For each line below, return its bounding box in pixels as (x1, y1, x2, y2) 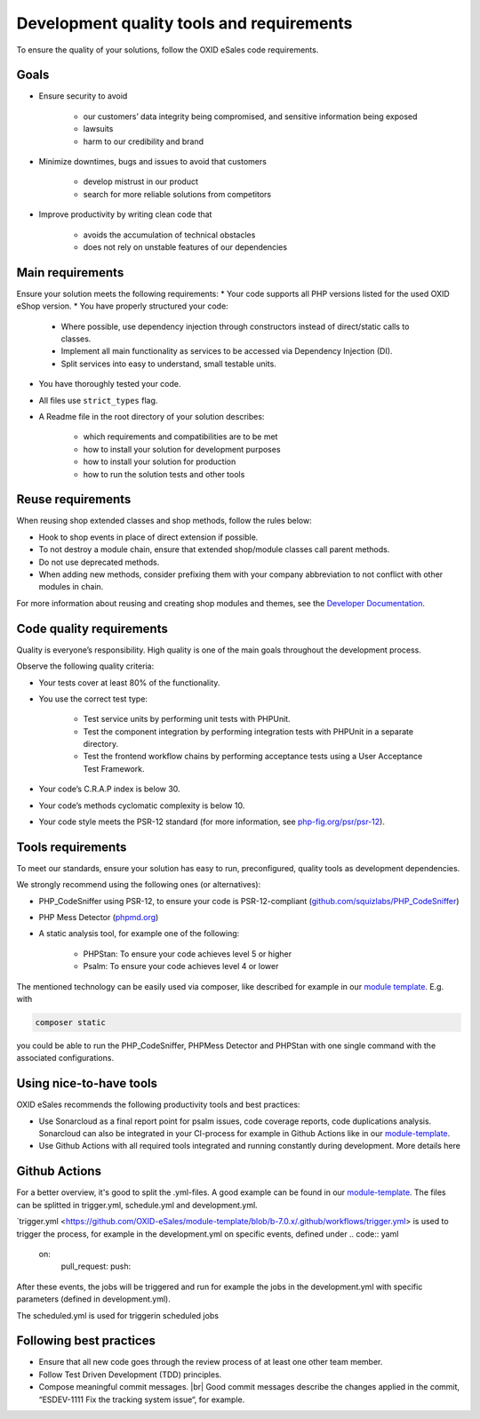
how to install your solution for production (83, 456, 236, 467)
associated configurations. (16, 1053, 115, 1063)
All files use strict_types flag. (38, 395, 158, 405)
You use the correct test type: (38, 693, 148, 704)
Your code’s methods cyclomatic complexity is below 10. (38, 800, 245, 811)
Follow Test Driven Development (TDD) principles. (38, 1369, 222, 1380)
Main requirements (16, 265, 124, 280)
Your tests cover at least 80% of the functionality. (38, 677, 220, 688)
